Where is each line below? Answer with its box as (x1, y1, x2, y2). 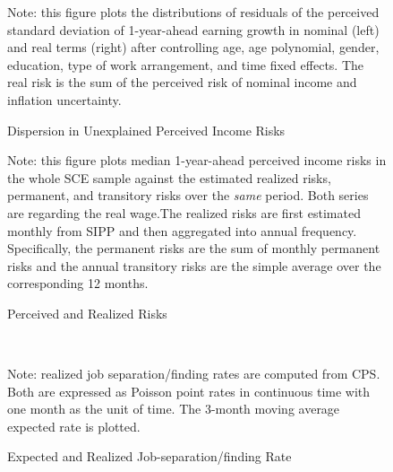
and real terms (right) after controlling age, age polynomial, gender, (7, 38, 380, 57)
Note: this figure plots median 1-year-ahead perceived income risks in (7, 151, 387, 170)
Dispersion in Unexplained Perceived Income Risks (7, 120, 286, 139)
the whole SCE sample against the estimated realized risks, (7, 168, 331, 187)
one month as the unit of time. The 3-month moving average (7, 399, 340, 418)
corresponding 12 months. (7, 274, 149, 293)
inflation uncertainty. (7, 90, 122, 109)
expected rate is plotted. (7, 416, 141, 435)
